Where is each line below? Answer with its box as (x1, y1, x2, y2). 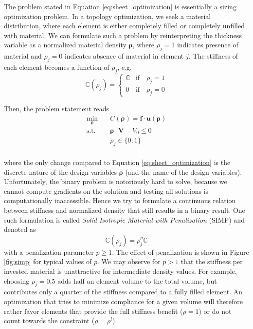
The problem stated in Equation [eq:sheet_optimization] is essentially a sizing (4, 1, 236, 11)
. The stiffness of (188, 51, 238, 61)
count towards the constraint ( (4, 315, 95, 326)
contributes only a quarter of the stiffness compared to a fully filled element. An (4, 287, 243, 297)
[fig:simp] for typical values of (4, 256, 92, 267)
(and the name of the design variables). (125, 166, 242, 177)
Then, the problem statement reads (4, 103, 109, 113)
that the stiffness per (181, 256, 243, 267)
